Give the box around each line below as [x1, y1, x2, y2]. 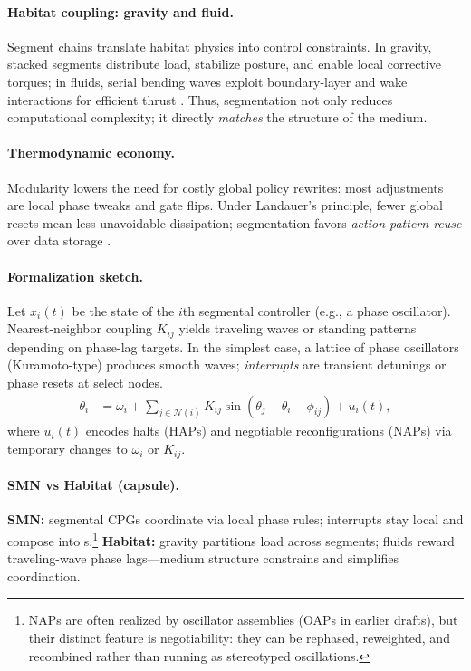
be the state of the [72, 301, 175, 320]
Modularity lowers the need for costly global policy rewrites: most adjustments [7, 177, 444, 197]
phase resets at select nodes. [7, 372, 163, 391]
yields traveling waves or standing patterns [178, 319, 417, 338]
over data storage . [7, 231, 111, 250]
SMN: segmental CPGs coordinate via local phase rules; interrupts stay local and [7, 510, 464, 529]
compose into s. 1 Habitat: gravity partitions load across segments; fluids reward [7, 528, 455, 550]
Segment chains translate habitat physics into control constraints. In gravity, [7, 36, 432, 55]
